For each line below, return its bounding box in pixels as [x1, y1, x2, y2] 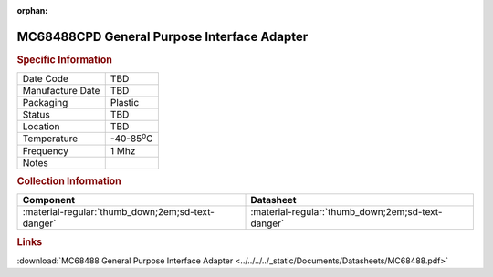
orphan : [16, 5, 48, 15]
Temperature [22, 132, 79, 145]
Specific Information [16, 53, 113, 66]
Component [22, 194, 76, 207]
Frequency [22, 144, 68, 157]
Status [22, 108, 50, 121]
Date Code [22, 73, 68, 86]
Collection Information [16, 174, 122, 187]
